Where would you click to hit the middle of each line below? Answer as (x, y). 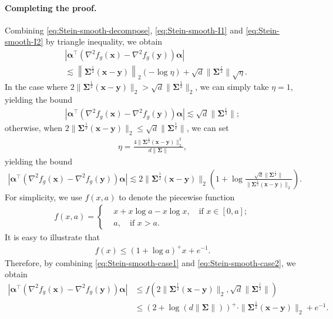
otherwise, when (34, 128)
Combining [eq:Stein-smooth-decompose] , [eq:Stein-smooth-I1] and (124, 30)
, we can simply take (232, 87)
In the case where (36, 87)
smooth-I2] (24, 41)
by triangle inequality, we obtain (104, 41)
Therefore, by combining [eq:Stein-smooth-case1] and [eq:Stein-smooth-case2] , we (150, 262)
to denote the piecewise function (177, 197)
